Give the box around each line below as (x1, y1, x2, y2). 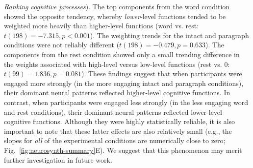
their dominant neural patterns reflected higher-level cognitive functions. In (4, 87, 230, 98)
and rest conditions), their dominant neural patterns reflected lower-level (4, 106, 222, 117)
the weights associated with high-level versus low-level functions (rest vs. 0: (4, 59, 230, 69)
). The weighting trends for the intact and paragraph (90, 30, 249, 40)
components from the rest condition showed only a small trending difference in (4, 49, 240, 59)
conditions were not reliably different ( (4, 40, 120, 50)
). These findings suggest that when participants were (81, 68, 242, 79)
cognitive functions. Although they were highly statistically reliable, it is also (4, 116, 235, 126)
